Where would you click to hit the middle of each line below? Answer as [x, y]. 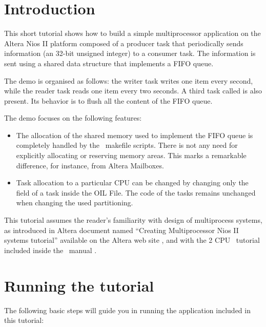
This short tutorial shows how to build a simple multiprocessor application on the [132, 33]
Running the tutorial [79, 285]
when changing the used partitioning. [75, 203]
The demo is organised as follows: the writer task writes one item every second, [129, 80]
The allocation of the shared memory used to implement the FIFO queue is [135, 135]
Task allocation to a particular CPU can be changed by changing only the [132, 182]
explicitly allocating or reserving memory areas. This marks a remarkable [131, 155]
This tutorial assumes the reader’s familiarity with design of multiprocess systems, [133, 220]
